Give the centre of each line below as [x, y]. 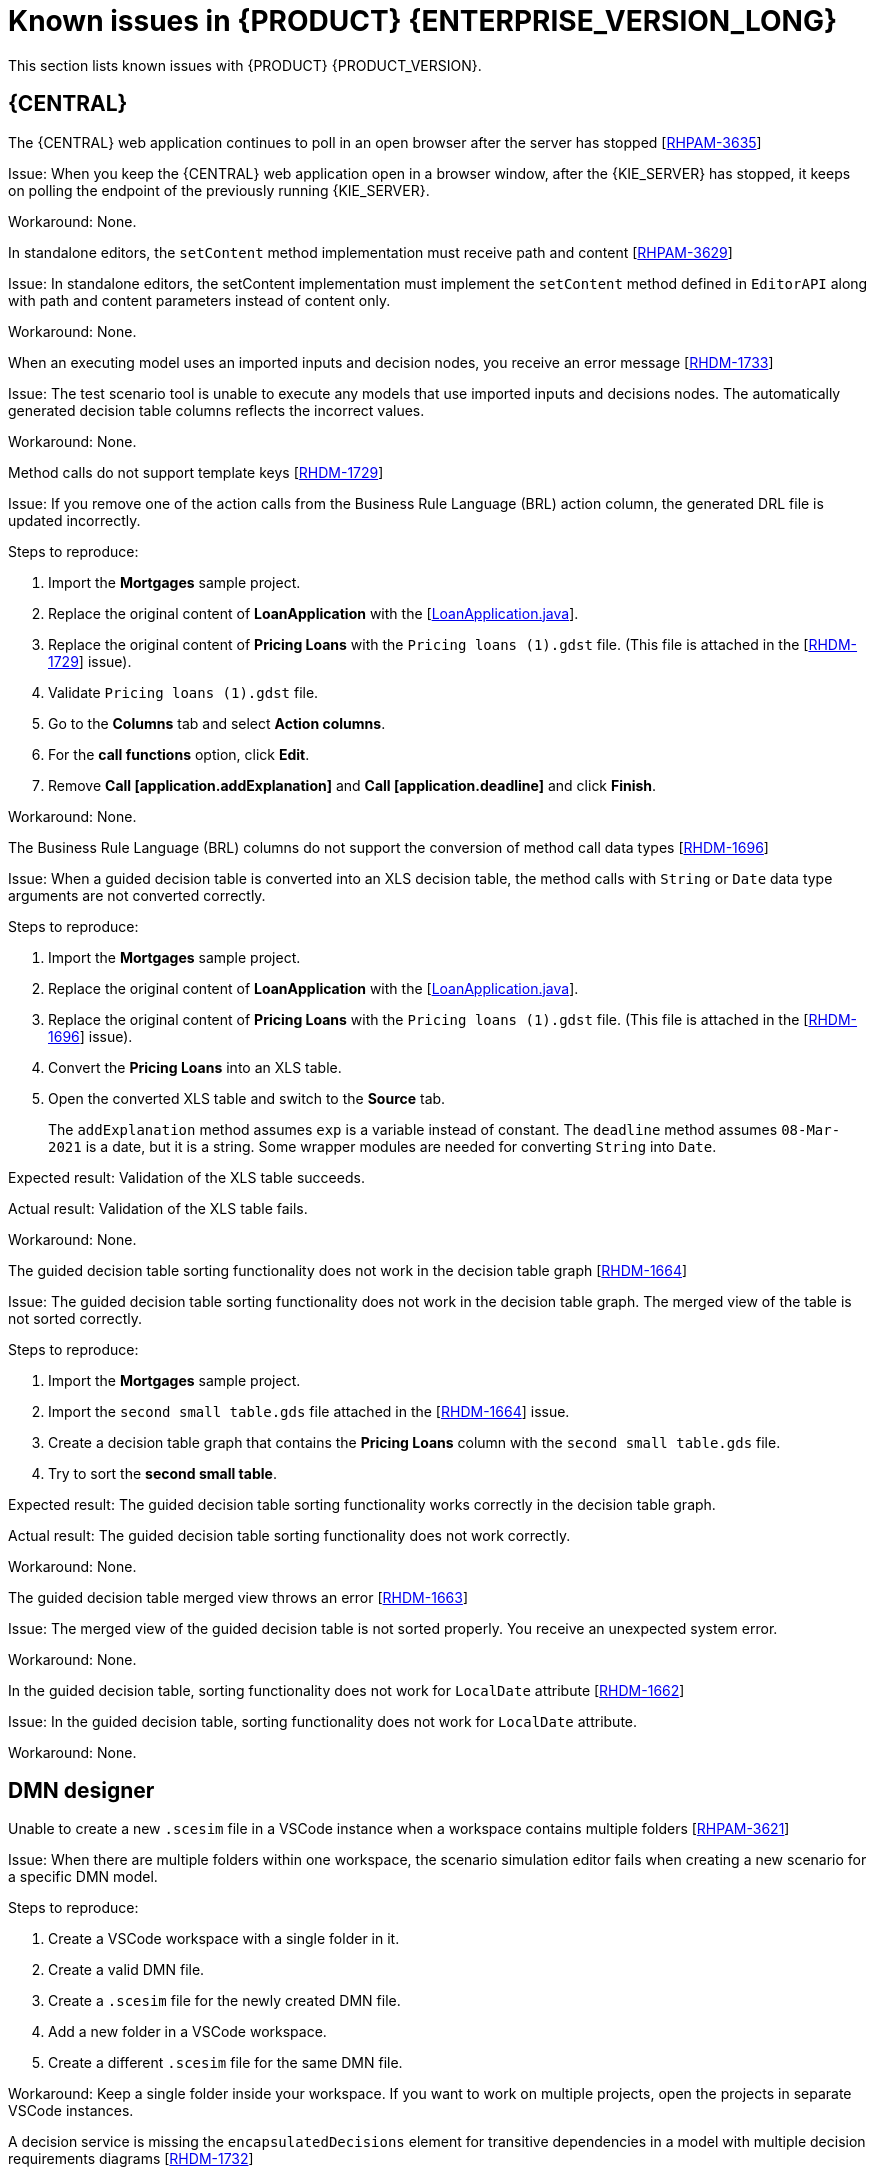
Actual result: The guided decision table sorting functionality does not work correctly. [289, 1535]
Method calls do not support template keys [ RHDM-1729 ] [196, 472]
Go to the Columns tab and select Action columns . [217, 723]
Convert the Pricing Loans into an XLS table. [195, 1067]
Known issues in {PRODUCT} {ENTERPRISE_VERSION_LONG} [423, 21]
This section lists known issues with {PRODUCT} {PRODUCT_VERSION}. [245, 65]
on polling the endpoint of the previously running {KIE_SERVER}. [219, 190]
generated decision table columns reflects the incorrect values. [216, 410]
